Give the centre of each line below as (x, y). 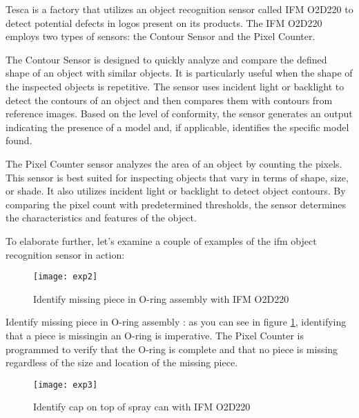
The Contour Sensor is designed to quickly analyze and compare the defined (166, 59)
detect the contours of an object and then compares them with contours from (169, 100)
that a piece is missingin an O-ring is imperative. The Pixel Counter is (155, 335)
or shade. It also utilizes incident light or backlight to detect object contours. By (176, 191)
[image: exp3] (66, 385)
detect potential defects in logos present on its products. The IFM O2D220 (164, 22)
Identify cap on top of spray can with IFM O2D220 (142, 407)
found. (19, 140)
